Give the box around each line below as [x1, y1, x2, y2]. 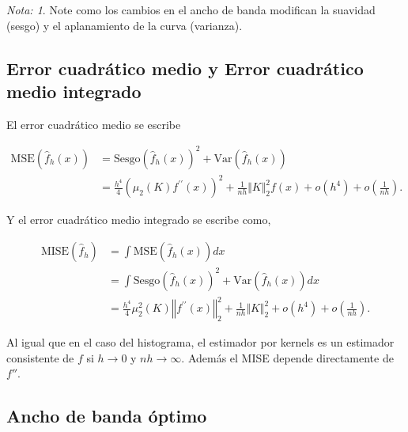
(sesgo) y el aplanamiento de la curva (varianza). [6, 17, 243, 33]
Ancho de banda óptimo [6, 404, 207, 428]
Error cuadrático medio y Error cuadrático [6, 55, 364, 80]
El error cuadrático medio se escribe [6, 116, 181, 132]
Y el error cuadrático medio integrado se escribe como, [6, 211, 271, 228]
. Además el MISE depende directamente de [181, 349, 394, 366]
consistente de [6, 349, 74, 366]
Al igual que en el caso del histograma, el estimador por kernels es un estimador [6, 333, 395, 350]
